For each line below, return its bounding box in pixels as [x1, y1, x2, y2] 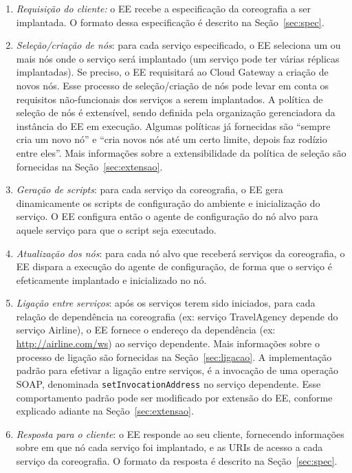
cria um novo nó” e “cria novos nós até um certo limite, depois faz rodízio [16, 132, 327, 146]
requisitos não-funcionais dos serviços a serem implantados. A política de [16, 91, 323, 106]
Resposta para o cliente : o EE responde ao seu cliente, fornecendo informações [16, 426, 344, 441]
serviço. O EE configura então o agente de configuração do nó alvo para [16, 209, 318, 223]
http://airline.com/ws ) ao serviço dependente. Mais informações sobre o [16, 336, 320, 351]
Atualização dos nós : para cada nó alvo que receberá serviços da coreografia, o [16, 245, 345, 260]
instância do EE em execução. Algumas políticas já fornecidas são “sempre [16, 118, 331, 133]
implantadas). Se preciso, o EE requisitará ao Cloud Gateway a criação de [16, 65, 329, 79]
